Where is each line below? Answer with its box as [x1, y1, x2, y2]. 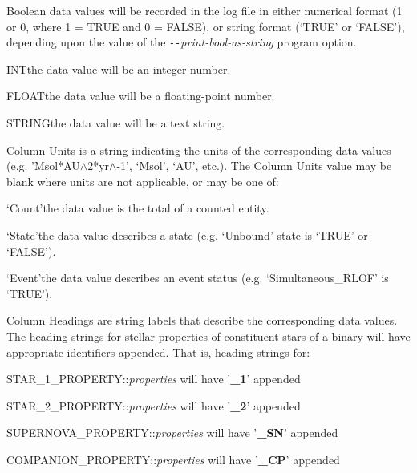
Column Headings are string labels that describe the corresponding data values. [6, 312, 398, 329]
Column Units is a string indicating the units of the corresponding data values [6, 141, 391, 158]
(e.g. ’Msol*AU [6, 157, 80, 174]
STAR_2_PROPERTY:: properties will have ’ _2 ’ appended [6, 397, 301, 414]
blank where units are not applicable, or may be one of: [6, 172, 279, 189]
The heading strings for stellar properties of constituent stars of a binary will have [6, 327, 411, 344]
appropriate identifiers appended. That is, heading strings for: [6, 343, 310, 360]
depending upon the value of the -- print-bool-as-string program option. [6, 34, 357, 51]
